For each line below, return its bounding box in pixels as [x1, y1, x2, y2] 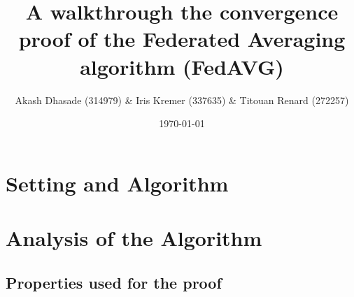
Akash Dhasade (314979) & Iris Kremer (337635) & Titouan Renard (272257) [15, 92, 349, 107]
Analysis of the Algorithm [6, 224, 262, 252]
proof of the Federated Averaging [18, 24, 346, 53]
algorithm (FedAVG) [80, 52, 284, 80]
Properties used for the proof [6, 271, 222, 293]
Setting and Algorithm [6, 168, 229, 197]
